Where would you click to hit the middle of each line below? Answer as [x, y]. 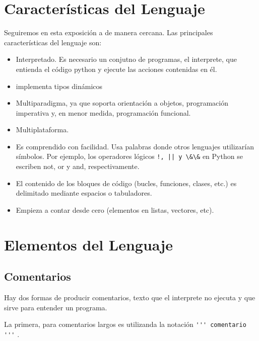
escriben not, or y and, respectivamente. [78, 166]
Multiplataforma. [42, 130]
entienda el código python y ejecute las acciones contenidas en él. [116, 69]
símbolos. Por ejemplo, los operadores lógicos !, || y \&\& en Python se [129, 156]
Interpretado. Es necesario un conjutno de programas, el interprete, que [126, 59]
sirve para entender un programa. [56, 307]
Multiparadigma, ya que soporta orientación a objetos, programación [122, 103]
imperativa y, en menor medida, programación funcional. [103, 112]
